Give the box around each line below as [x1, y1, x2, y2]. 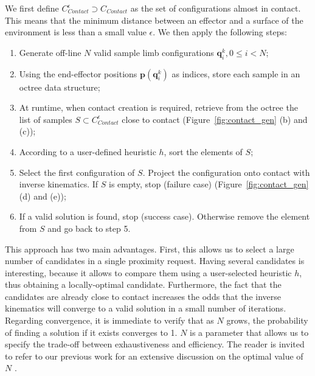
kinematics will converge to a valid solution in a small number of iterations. [5, 302, 286, 315]
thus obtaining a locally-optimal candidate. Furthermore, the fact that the [5, 278, 282, 291]
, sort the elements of [164, 145, 243, 158]
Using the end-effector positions [19, 67, 137, 80]
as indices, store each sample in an [171, 67, 300, 80]
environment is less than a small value [5, 26, 147, 38]
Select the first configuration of [19, 165, 135, 178]
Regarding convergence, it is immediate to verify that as [5, 314, 214, 327]
